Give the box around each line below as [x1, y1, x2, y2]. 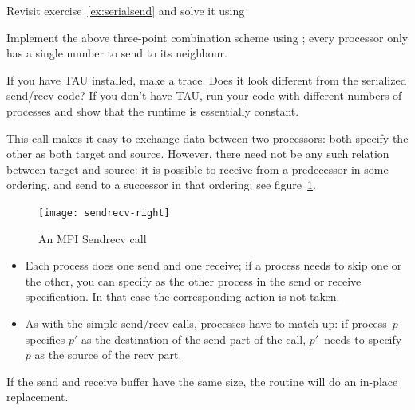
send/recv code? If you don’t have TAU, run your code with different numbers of [6, 87, 402, 104]
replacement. [6, 388, 69, 405]
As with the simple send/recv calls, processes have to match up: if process [25, 314, 387, 331]
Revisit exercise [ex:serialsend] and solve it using [6, 2, 245, 18]
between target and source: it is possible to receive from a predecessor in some [6, 160, 389, 177]
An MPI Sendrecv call [38, 230, 147, 246]
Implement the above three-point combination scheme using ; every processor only [6, 29, 409, 45]
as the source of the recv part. [34, 346, 182, 363]
